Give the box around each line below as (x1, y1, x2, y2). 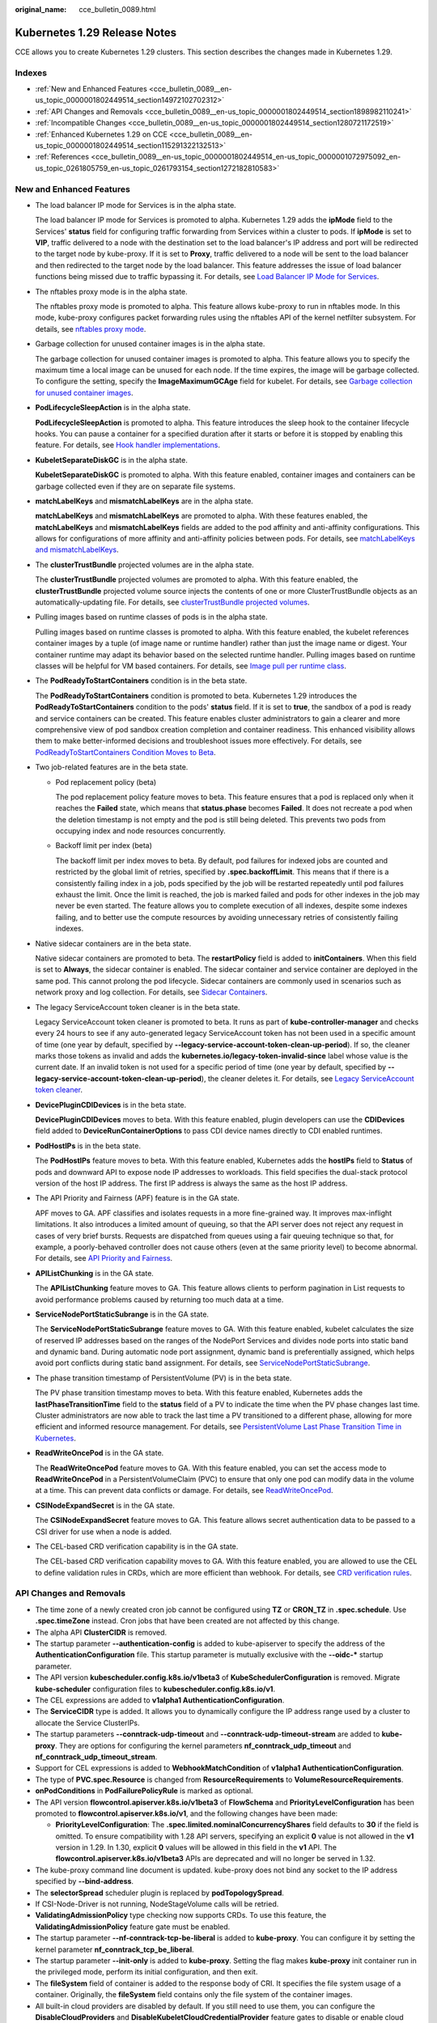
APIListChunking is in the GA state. (35, 1268, 154, 1278)
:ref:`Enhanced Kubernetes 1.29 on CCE (35, 129, 168, 139)
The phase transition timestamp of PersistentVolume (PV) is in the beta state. (35, 1372, 292, 1383)
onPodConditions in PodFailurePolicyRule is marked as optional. (35, 1786, 254, 1796)
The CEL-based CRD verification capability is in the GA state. (35, 1542, 239, 1551)
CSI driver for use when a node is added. (35, 1526, 172, 1537)
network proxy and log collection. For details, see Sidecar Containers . (35, 987, 268, 997)
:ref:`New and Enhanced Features (35, 84, 147, 94)
